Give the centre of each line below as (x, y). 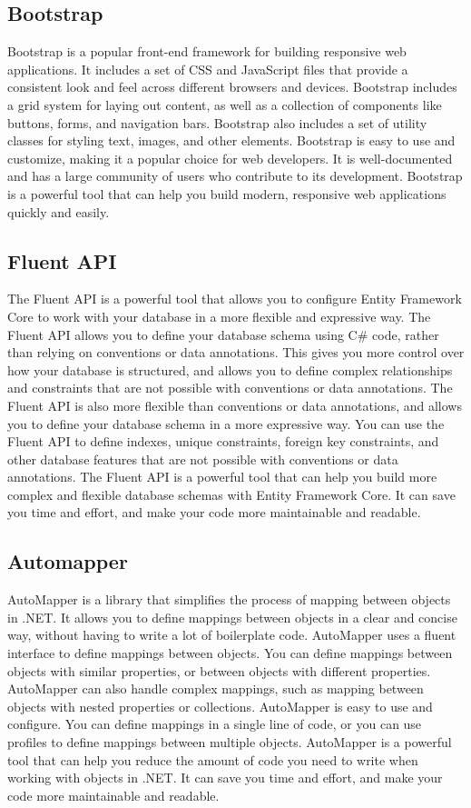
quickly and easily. (59, 211)
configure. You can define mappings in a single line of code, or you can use (215, 724)
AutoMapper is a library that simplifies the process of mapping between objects (229, 599)
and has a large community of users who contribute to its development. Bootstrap (235, 176)
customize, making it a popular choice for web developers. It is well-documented (230, 158)
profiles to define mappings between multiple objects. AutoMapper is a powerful (230, 742)
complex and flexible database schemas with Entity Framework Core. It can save (231, 494)
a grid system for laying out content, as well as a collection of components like (225, 104)
